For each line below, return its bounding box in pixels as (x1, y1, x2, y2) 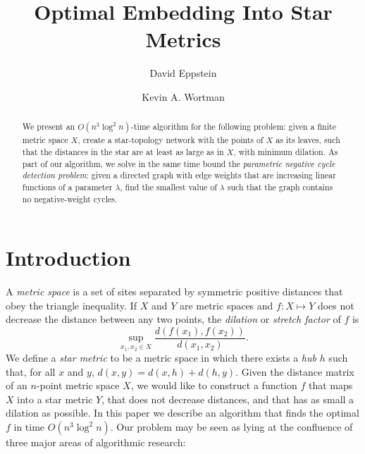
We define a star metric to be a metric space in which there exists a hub (6, 350, 316, 365)
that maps (308, 378, 353, 393)
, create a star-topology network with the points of (78, 134, 264, 146)
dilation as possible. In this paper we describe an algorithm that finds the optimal (6, 405, 359, 420)
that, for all (6, 364, 56, 379)
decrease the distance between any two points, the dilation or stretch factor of (6, 312, 341, 326)
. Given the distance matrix (235, 364, 354, 379)
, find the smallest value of (120, 180, 217, 192)
